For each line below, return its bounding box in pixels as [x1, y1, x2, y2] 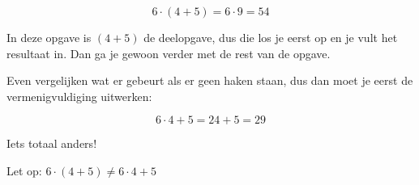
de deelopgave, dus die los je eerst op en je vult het [143, 29, 398, 45]
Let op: [6, 162, 42, 179]
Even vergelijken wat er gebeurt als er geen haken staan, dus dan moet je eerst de [6, 72, 413, 89]
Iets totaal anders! [6, 135, 97, 152]
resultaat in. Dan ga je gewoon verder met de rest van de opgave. [6, 44, 331, 61]
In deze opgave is [6, 29, 92, 45]
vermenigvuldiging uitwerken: [6, 87, 152, 104]
